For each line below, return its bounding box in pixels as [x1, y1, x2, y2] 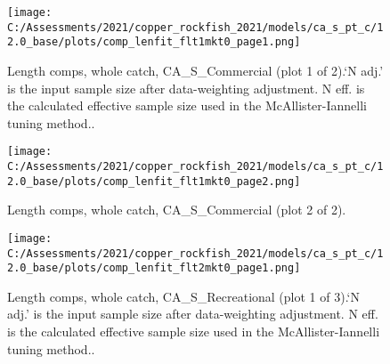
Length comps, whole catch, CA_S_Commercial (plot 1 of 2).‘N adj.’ [7, 61, 384, 79]
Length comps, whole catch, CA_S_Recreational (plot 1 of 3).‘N [7, 287, 360, 305]
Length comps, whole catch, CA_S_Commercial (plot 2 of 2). [7, 200, 346, 219]
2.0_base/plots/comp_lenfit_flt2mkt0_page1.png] [7, 262, 301, 275]
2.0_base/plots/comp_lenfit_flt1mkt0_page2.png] [7, 174, 301, 188]
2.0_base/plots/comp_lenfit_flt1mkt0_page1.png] [7, 36, 301, 49]
